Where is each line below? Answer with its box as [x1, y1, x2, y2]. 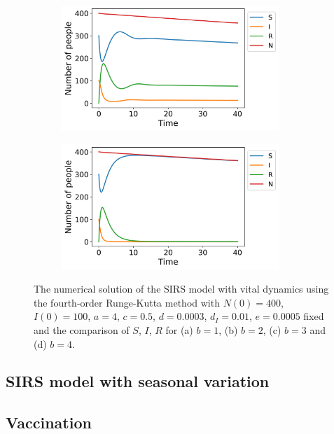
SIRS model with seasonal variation [6, 370, 270, 392]
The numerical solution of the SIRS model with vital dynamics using [34, 281, 329, 296]
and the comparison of [34, 322, 130, 337]
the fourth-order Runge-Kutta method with [34, 295, 220, 309]
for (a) [165, 322, 193, 337]
